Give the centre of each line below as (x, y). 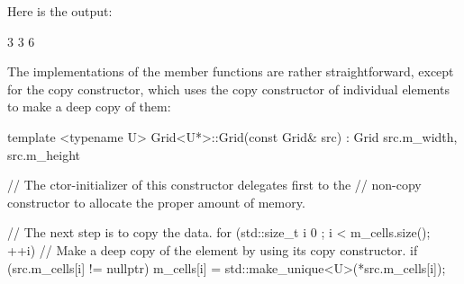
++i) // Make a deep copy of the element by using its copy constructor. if (213, 249)
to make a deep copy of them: (89, 106)
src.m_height (44, 154)
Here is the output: (60, 11)
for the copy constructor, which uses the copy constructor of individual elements (228, 89)
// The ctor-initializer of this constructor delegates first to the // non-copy (214, 185)
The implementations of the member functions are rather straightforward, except (231, 71)
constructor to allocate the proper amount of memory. (156, 202)
